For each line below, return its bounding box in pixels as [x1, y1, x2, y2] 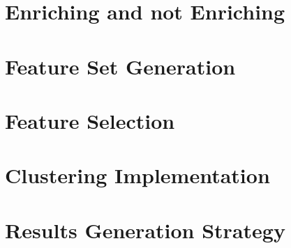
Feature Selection [5, 106, 175, 134]
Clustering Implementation [5, 161, 270, 189]
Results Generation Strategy [5, 215, 285, 244]
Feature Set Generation [5, 52, 236, 80]
